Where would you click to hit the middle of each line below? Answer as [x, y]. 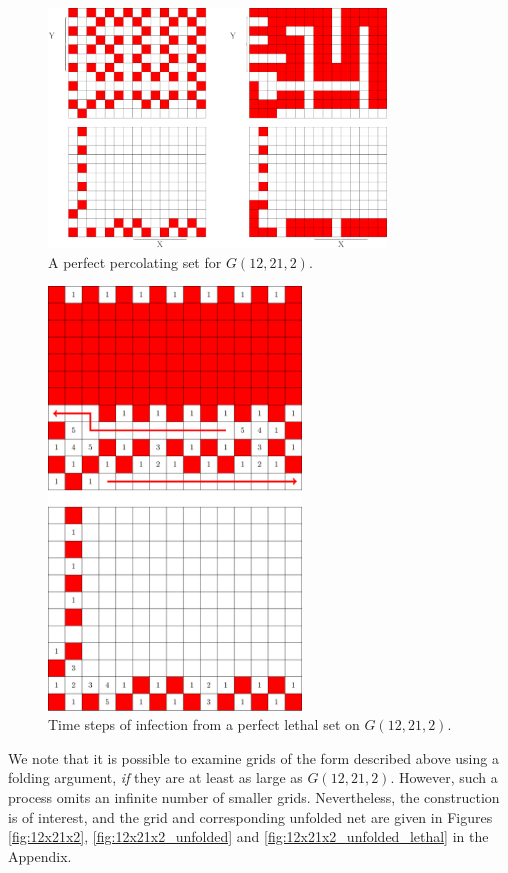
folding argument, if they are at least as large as [155, 777]
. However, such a [444, 777]
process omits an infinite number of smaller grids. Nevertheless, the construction [254, 796]
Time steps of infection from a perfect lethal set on [204, 724]
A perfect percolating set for [135, 261]
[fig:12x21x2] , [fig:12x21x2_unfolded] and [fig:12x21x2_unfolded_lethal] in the [248, 836]
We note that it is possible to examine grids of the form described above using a [253, 757]
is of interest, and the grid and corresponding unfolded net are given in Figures [250, 816]
